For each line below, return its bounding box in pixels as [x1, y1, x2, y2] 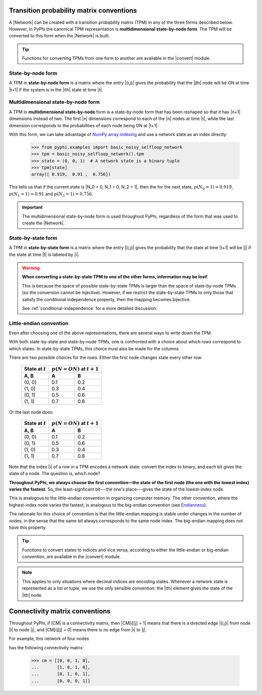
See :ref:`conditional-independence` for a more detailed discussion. [22, 305, 158, 311]
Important [22, 204, 43, 210]
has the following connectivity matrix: [9, 644, 84, 650]
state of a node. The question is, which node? [9, 471, 100, 476]
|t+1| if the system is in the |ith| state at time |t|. [9, 86, 103, 92]
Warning [22, 265, 40, 271]
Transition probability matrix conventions [9, 6, 137, 15]
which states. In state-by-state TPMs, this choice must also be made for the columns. [9, 345, 180, 352]
